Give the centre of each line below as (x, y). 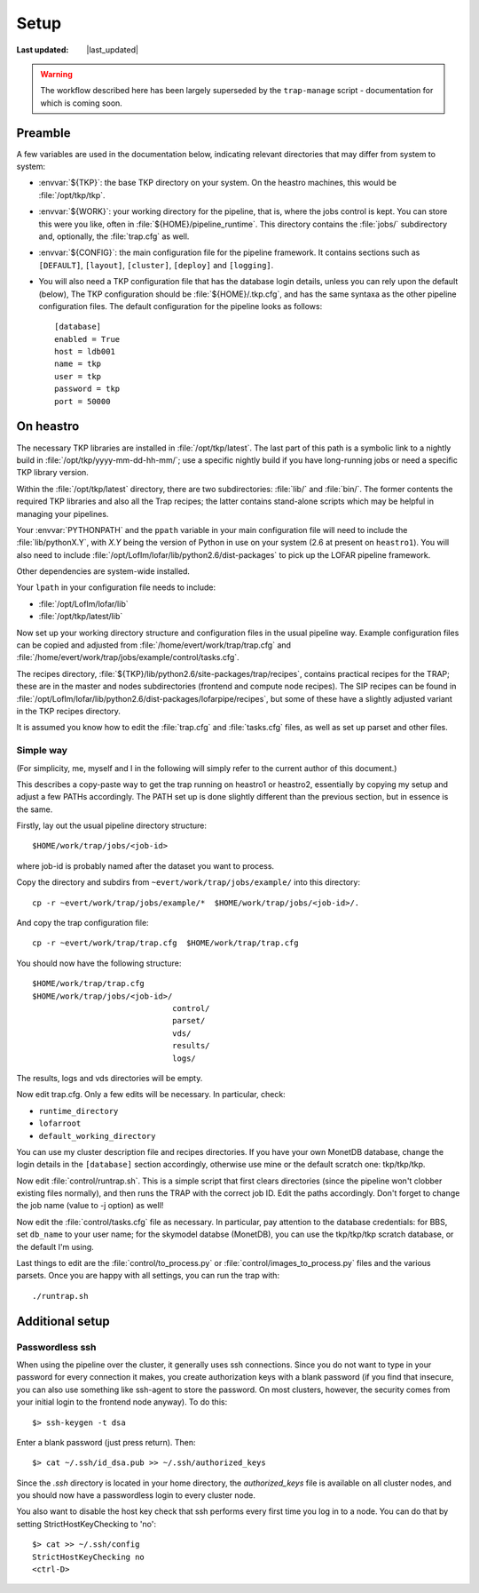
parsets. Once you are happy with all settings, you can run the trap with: (148, 1276)
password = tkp (87, 389)
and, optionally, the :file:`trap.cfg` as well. (114, 236)
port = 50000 (82, 401)
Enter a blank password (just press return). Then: (106, 1442)
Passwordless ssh (56, 1347)
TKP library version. (52, 473)
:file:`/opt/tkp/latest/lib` (81, 617)
